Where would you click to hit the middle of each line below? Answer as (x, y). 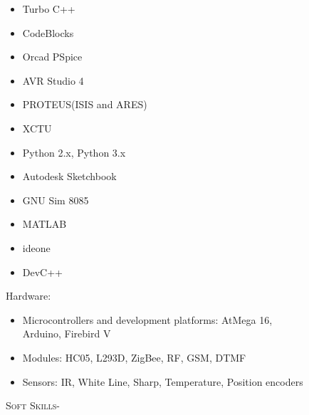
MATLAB (44, 224)
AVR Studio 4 (53, 80)
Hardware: (28, 296)
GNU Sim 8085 (56, 200)
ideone (36, 247)
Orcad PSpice (52, 57)
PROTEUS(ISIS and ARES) (85, 104)
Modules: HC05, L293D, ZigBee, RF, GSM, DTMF (134, 357)
